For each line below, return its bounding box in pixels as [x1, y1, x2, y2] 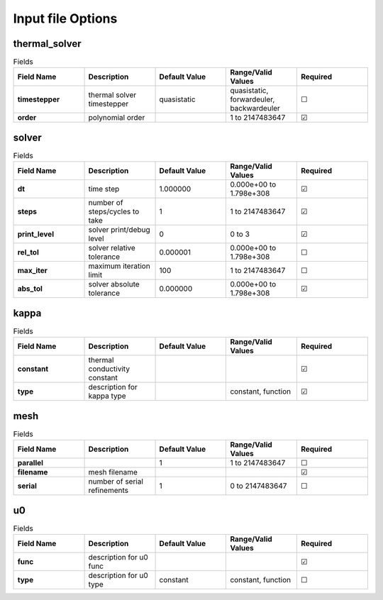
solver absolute [88, 279, 140, 289]
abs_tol [17, 284, 43, 294]
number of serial [88, 477, 143, 487]
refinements [88, 486, 129, 496]
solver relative [88, 243, 136, 253]
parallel [17, 458, 44, 468]
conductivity [88, 364, 131, 374]
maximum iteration [88, 261, 150, 271]
